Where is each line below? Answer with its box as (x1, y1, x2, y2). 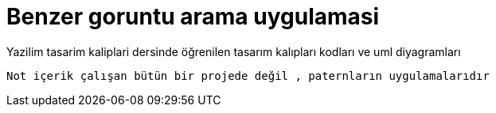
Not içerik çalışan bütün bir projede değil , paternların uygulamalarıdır (6, 69, 490, 82)
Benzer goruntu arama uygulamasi (6, 3, 380, 30)
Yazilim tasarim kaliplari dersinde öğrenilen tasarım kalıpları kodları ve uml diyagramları (6, 44, 461, 58)
